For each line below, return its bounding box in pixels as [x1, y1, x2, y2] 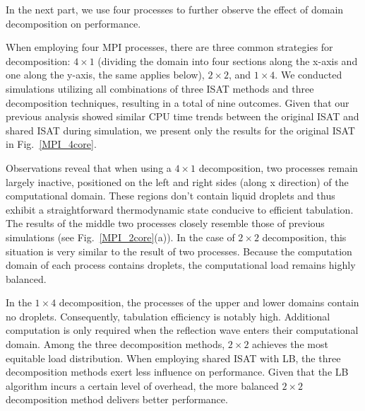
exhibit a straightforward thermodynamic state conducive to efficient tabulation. [6, 202, 354, 216]
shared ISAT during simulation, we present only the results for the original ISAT [6, 122, 355, 137]
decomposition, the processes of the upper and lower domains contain [59, 295, 359, 310]
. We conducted [275, 67, 342, 82]
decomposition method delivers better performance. [6, 392, 228, 407]
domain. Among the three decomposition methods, [6, 337, 225, 352]
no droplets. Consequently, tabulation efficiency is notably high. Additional [6, 308, 330, 323]
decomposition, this [262, 229, 347, 244]
